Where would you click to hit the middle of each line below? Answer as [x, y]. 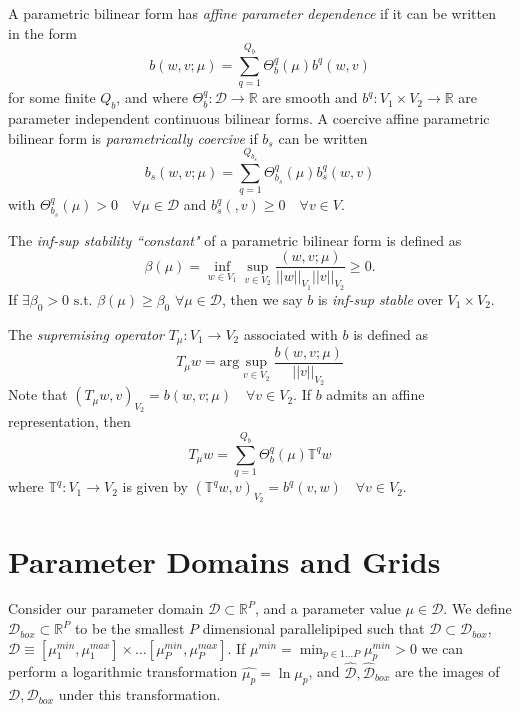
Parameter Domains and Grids [224, 560]
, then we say [262, 298]
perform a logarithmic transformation [123, 671]
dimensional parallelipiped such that [313, 628]
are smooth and [310, 97]
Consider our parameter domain [106, 608]
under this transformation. [139, 694]
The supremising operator [86, 333]
